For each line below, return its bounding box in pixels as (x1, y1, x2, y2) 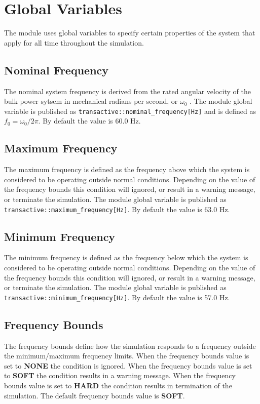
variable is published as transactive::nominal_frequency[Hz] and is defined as (4, 105, 256, 116)
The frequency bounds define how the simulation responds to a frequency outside (4, 340, 256, 351)
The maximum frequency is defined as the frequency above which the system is (4, 164, 250, 175)
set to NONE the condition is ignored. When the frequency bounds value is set (4, 360, 252, 371)
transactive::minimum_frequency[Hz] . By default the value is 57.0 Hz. (4, 292, 230, 302)
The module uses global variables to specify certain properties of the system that (4, 27, 255, 38)
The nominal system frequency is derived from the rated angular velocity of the (4, 86, 251, 96)
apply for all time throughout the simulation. (4, 37, 144, 48)
